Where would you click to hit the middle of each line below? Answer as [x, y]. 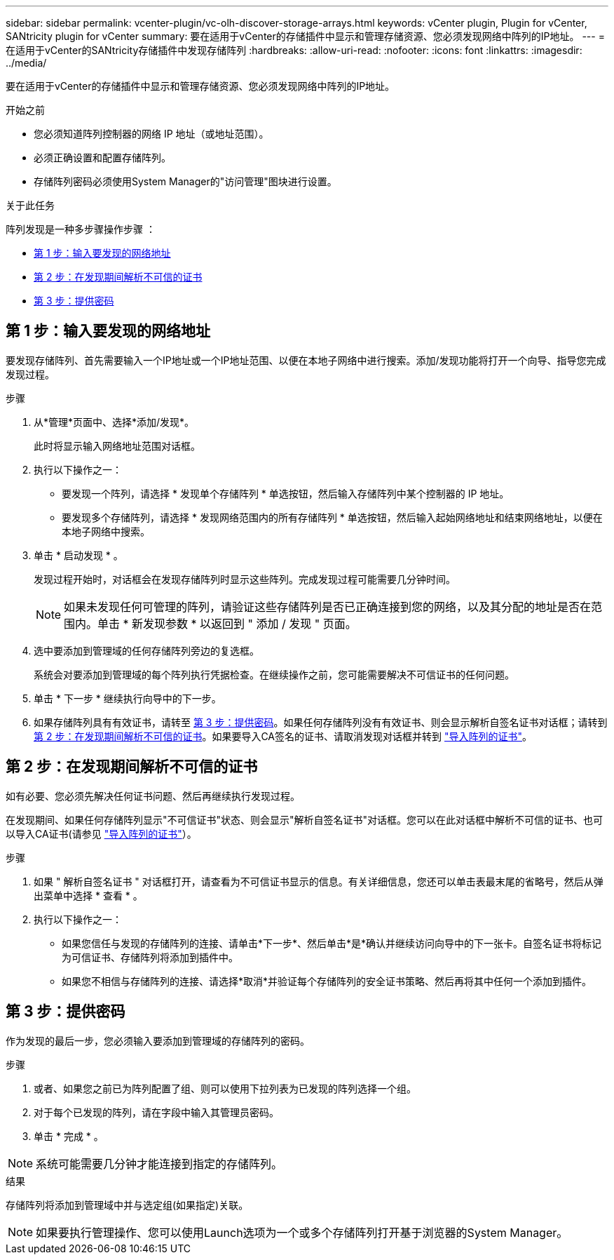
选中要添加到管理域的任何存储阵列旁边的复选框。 [146, 650]
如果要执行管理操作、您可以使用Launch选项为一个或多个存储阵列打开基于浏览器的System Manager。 [302, 1232]
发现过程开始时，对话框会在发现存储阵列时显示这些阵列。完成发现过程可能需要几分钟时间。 [245, 579]
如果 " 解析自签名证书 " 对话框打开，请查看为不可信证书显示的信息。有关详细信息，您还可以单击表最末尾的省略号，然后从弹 [319, 881]
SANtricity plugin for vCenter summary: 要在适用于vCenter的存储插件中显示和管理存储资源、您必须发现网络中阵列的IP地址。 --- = [305, 36]
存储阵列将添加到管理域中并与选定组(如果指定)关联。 [127, 1205]
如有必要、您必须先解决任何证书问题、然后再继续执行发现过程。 [153, 796]
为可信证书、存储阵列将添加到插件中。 [150, 957]
